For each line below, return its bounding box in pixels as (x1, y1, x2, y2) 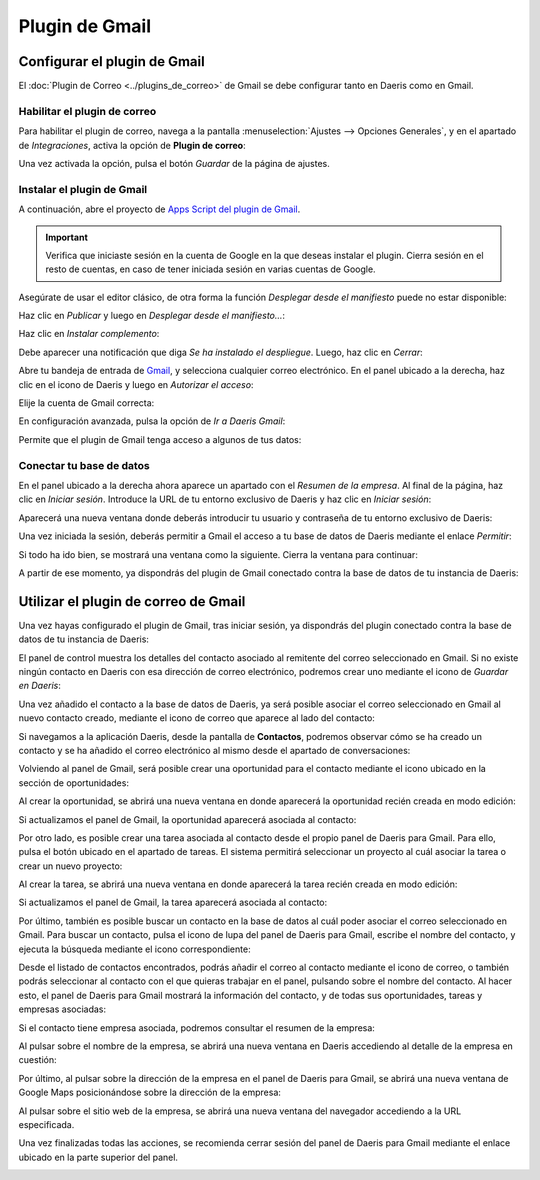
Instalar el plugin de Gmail (18, 182, 148, 196)
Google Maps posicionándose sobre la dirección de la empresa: (18, 1086, 282, 1099)
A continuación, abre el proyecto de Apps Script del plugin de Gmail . (18, 203, 301, 215)
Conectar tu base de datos (18, 458, 150, 472)
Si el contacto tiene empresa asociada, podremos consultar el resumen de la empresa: (18, 1021, 375, 1034)
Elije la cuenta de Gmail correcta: (18, 397, 155, 409)
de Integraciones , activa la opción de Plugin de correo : (18, 139, 246, 151)
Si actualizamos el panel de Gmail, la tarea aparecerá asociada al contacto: (18, 896, 328, 909)
